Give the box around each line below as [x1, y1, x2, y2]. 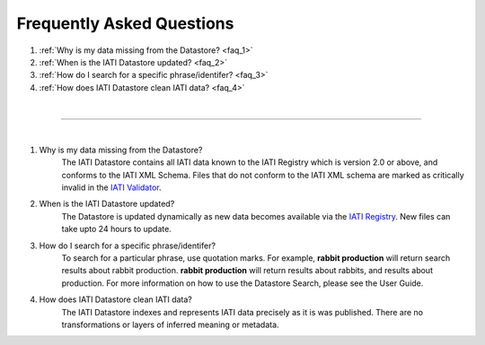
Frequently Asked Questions [16, 13, 234, 33]
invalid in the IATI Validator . [61, 182, 162, 193]
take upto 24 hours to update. [61, 224, 172, 235]
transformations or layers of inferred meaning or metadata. [61, 319, 279, 330]
